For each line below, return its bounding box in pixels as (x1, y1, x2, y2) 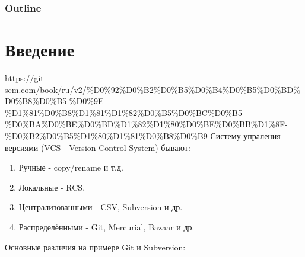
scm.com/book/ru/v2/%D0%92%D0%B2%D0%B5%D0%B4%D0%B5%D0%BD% (5, 83, 300, 95)
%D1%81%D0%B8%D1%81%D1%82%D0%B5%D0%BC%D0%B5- (5, 106, 245, 118)
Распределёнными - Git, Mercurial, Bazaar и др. (18, 220, 195, 233)
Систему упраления (210, 129, 281, 142)
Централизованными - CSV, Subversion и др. (18, 201, 183, 213)
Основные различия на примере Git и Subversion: (5, 240, 186, 253)
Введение (5, 37, 75, 62)
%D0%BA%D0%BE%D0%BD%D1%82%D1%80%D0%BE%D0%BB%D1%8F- (5, 118, 288, 130)
